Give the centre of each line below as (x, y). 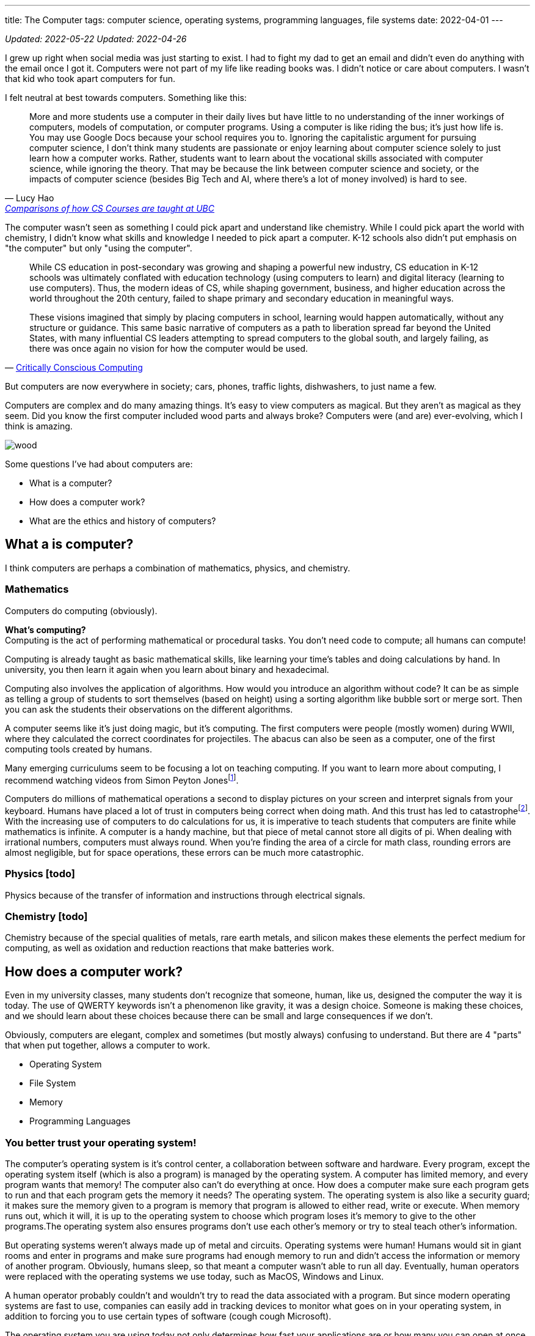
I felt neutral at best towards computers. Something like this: (126, 98)
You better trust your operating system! (101, 1142)
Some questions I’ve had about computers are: (99, 464)
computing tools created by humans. (79, 749)
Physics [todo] (40, 874)
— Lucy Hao (30, 198)
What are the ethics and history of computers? (123, 521)
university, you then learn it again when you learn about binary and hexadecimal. (167, 669)
